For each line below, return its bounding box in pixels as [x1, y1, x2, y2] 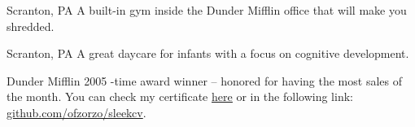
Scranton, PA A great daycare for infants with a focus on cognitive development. [7, 45, 409, 62]
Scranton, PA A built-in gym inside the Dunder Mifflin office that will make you [7, 2, 407, 18]
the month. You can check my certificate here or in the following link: [7, 88, 353, 105]
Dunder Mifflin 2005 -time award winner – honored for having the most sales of [7, 72, 402, 89]
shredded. [7, 17, 55, 34]
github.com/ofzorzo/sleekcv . [7, 103, 146, 120]
